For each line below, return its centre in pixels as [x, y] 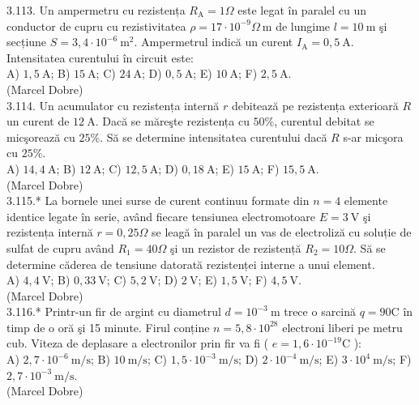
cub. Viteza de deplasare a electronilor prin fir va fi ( [138, 343]
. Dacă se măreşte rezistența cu [172, 121]
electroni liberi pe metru [342, 327]
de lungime [303, 26]
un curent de [38, 121]
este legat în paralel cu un [302, 10]
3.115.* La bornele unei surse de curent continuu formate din [158, 200]
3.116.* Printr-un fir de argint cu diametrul [114, 311]
